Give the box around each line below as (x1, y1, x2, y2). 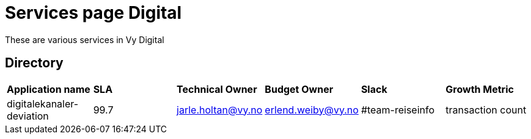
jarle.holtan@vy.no (177, 103, 263, 116)
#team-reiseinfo (361, 103, 435, 116)
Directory (5, 55, 64, 71)
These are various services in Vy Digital (5, 34, 164, 45)
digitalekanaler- (7, 97, 79, 110)
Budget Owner (265, 83, 334, 95)
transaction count (445, 103, 527, 116)
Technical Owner (177, 83, 257, 95)
